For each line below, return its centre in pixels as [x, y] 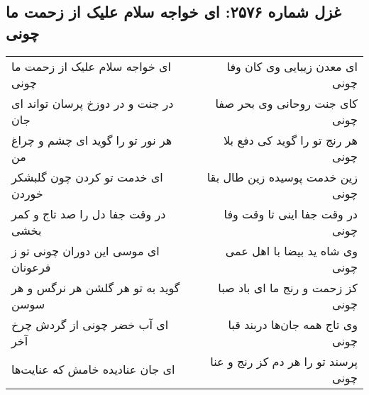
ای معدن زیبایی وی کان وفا [292, 66]
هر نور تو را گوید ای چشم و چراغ [92, 140]
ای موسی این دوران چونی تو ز [86, 250]
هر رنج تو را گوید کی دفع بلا [291, 140]
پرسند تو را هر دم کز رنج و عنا [284, 361]
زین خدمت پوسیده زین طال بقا [282, 177]
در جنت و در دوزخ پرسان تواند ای [93, 103]
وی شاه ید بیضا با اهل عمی [291, 250]
